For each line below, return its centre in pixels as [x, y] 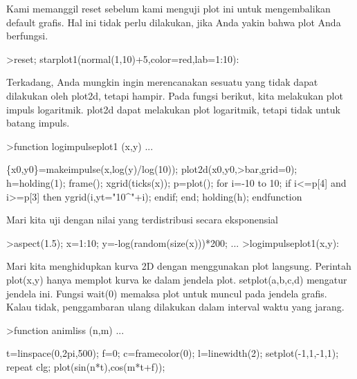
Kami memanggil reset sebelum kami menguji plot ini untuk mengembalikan [168, 8]
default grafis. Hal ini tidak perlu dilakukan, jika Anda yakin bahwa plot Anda [174, 22]
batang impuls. [38, 123]
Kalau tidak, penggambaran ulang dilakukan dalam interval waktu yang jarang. [175, 307]
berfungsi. [27, 36]
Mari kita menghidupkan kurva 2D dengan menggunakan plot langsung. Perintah [179, 266]
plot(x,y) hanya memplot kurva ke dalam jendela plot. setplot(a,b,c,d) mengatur [177, 279]
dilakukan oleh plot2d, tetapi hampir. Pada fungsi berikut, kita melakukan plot [175, 95]
